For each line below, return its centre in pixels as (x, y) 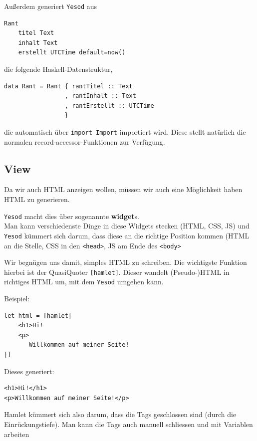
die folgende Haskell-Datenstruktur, (58, 69)
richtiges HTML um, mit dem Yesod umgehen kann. (84, 282)
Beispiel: (17, 299)
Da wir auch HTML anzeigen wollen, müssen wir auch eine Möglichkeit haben (123, 189)
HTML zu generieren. (37, 199)
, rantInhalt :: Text (100, 96)
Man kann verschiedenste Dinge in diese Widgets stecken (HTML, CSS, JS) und (127, 226)
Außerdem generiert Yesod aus (51, 6)
